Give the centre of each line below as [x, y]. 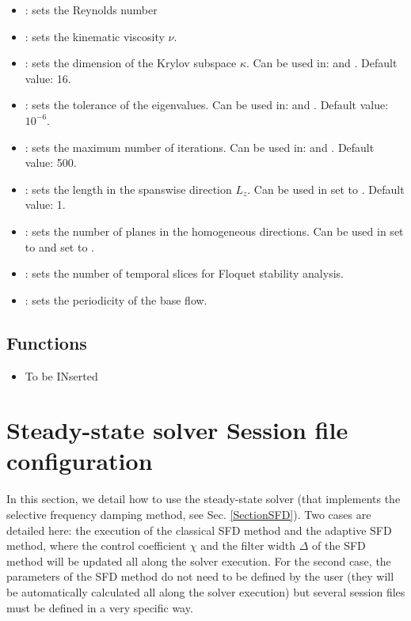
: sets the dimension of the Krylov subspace [131, 63]
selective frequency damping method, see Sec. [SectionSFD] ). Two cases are [189, 515]
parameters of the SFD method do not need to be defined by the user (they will [200, 576]
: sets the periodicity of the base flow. [116, 299]
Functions [47, 342]
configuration [80, 461]
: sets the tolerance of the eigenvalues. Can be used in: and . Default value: [207, 105]
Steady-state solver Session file [177, 430]
